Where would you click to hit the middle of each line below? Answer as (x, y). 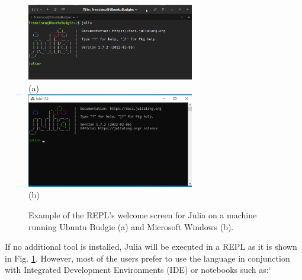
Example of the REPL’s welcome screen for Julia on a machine (143, 214)
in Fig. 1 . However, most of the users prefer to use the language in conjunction (147, 258)
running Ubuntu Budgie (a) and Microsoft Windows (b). (131, 226)
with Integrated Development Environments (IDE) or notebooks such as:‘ (138, 270)
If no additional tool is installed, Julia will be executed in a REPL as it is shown (151, 246)
